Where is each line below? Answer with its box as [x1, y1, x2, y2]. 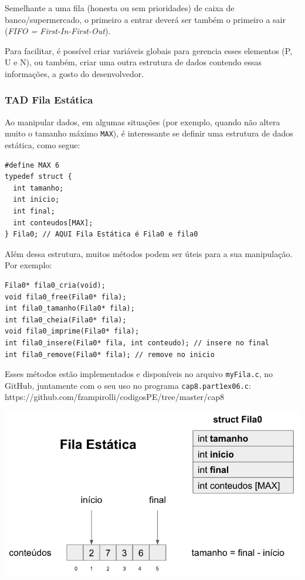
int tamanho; [13, 184, 64, 192]
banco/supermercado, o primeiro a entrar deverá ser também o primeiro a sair [5, 13, 286, 25]
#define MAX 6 [5, 161, 60, 169]
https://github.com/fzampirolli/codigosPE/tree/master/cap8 [5, 391, 225, 403]
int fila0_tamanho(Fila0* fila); [5, 304, 135, 313]
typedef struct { [5, 172, 72, 181]
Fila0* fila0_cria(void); [5, 281, 106, 289]
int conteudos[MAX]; [13, 218, 93, 227]
